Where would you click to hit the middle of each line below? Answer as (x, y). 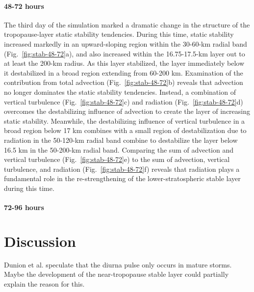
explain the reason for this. (44, 283)
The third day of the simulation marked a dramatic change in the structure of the (127, 24)
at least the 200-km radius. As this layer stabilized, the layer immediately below (124, 63)
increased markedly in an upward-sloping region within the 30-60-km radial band (126, 43)
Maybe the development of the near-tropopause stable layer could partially (116, 274)
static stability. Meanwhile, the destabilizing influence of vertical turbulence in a (125, 120)
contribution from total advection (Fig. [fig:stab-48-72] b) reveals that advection (124, 82)
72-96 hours (24, 207)
